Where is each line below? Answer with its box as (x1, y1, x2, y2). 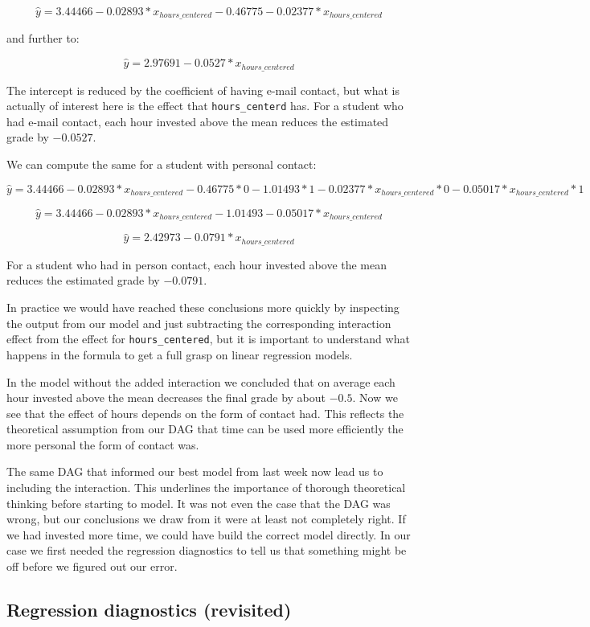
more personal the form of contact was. (6, 436, 199, 453)
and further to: (6, 30, 80, 47)
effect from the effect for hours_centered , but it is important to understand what (6, 330, 410, 347)
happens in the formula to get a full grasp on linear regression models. (6, 346, 353, 363)
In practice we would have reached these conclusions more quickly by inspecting (6, 299, 399, 316)
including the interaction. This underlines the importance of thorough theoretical (6, 479, 406, 496)
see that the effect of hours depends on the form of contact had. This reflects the (6, 404, 404, 421)
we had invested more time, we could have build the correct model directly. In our (6, 526, 411, 543)
